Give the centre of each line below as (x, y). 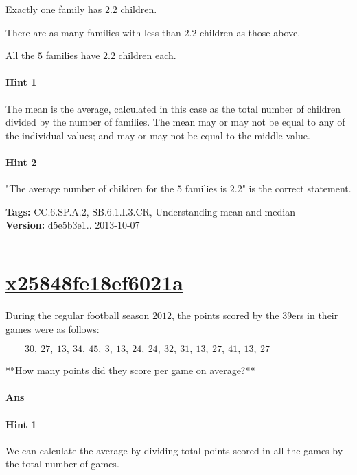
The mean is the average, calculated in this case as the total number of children (173, 108)
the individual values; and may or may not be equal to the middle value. (158, 135)
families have (73, 55)
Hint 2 (21, 162)
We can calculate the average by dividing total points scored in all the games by (174, 450)
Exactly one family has (54, 9)
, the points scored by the (226, 315)
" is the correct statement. (297, 188)
